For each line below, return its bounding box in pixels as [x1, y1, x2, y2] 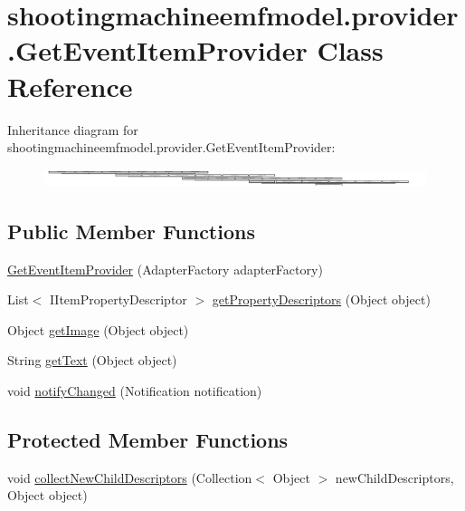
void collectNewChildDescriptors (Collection [7, 468, 252, 487]
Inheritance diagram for [7, 120, 138, 139]
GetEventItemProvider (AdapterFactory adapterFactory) [7, 259, 323, 278]
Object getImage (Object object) [7, 320, 189, 339]
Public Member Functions [7, 217, 255, 245]
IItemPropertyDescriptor [49, 290, 187, 309]
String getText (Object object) [7, 351, 177, 370]
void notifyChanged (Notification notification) [7, 381, 262, 400]
